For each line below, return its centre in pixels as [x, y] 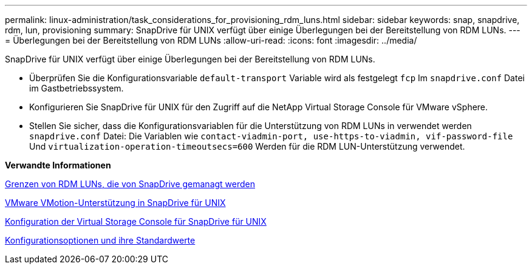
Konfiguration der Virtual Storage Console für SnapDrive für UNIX [136, 221]
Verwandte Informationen [58, 165]
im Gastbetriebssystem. [77, 88]
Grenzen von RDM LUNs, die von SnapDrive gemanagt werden [130, 184]
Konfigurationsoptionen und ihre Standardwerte [100, 240]
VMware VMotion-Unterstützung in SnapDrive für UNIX [115, 203]
